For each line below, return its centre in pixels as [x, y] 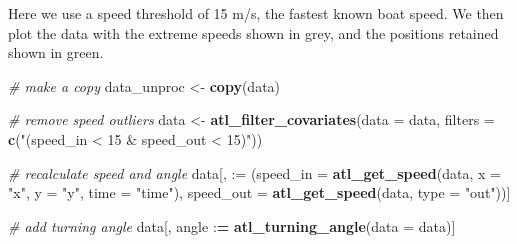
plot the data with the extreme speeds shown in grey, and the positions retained [253, 32]
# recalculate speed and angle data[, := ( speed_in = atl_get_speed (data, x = [254, 172]
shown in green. [56, 52]
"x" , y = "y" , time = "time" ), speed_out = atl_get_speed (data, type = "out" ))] [259, 192]
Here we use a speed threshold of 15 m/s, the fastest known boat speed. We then [256, 13]
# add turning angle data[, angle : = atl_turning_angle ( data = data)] [232, 225]
